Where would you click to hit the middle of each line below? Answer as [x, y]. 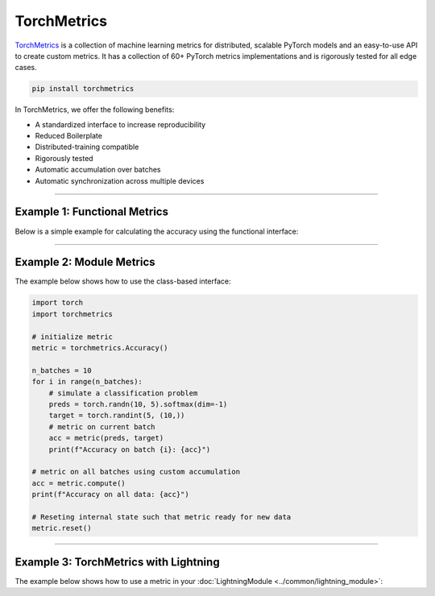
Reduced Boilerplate [68, 136]
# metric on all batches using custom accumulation [136, 472]
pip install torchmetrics [83, 89]
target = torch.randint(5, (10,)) [117, 416]
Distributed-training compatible [87, 147]
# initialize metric [72, 337]
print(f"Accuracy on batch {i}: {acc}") [130, 449]
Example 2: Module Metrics [85, 262]
